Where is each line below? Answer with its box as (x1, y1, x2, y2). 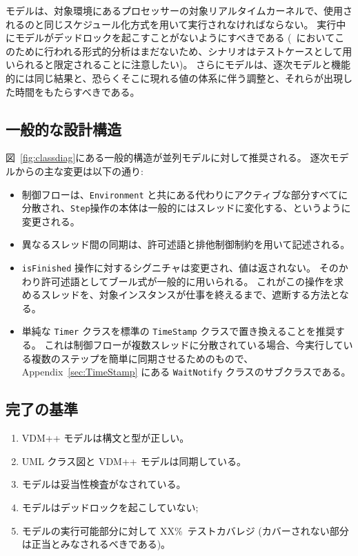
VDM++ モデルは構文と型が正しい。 (21, 431, 190, 445)
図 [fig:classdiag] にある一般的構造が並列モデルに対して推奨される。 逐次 (6, 150, 330, 165)
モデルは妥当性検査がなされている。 (21, 477, 186, 491)
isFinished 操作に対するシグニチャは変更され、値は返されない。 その (21, 260, 339, 275)
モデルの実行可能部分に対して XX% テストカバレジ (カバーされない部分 (21, 523, 349, 537)
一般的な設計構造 (6, 118, 121, 139)
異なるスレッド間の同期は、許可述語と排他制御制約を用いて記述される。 (21, 237, 350, 251)
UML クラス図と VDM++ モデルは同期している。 (21, 453, 246, 468)
